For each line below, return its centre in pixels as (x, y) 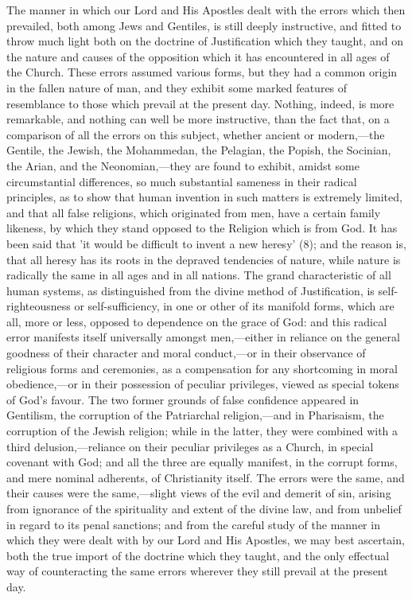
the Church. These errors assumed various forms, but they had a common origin (202, 72)
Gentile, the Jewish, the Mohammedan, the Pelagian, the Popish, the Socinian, (199, 150)
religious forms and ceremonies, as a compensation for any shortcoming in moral (202, 368)
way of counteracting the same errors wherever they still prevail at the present (197, 571)
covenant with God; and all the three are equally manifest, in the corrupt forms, (202, 462)
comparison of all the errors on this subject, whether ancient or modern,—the (196, 134)
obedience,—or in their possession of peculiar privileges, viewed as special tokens (203, 384)
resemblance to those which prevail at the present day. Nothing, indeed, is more (200, 103)
